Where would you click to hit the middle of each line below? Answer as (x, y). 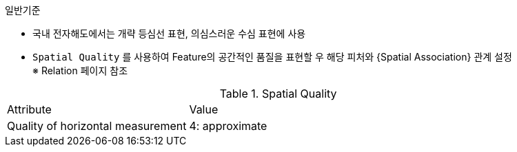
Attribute (29, 109)
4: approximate (228, 126)
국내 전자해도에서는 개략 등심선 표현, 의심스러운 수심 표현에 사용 (169, 33)
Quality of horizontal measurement (97, 126)
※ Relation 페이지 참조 (80, 70)
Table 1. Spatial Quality (278, 94)
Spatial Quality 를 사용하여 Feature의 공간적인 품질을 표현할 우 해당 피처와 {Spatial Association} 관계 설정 (272, 57)
